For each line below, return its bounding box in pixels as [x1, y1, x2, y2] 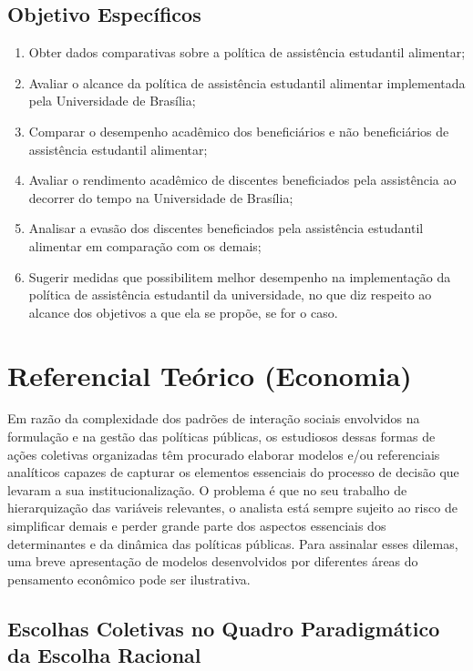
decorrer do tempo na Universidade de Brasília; [28, 188, 293, 207]
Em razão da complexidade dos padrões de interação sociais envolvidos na [7, 409, 420, 428]
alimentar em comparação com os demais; [28, 236, 262, 255]
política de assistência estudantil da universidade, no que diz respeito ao [28, 285, 432, 304]
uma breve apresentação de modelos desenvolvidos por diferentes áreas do [7, 552, 418, 571]
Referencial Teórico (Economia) [7, 356, 412, 393]
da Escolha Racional [7, 641, 201, 669]
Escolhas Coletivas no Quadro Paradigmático [7, 614, 440, 642]
